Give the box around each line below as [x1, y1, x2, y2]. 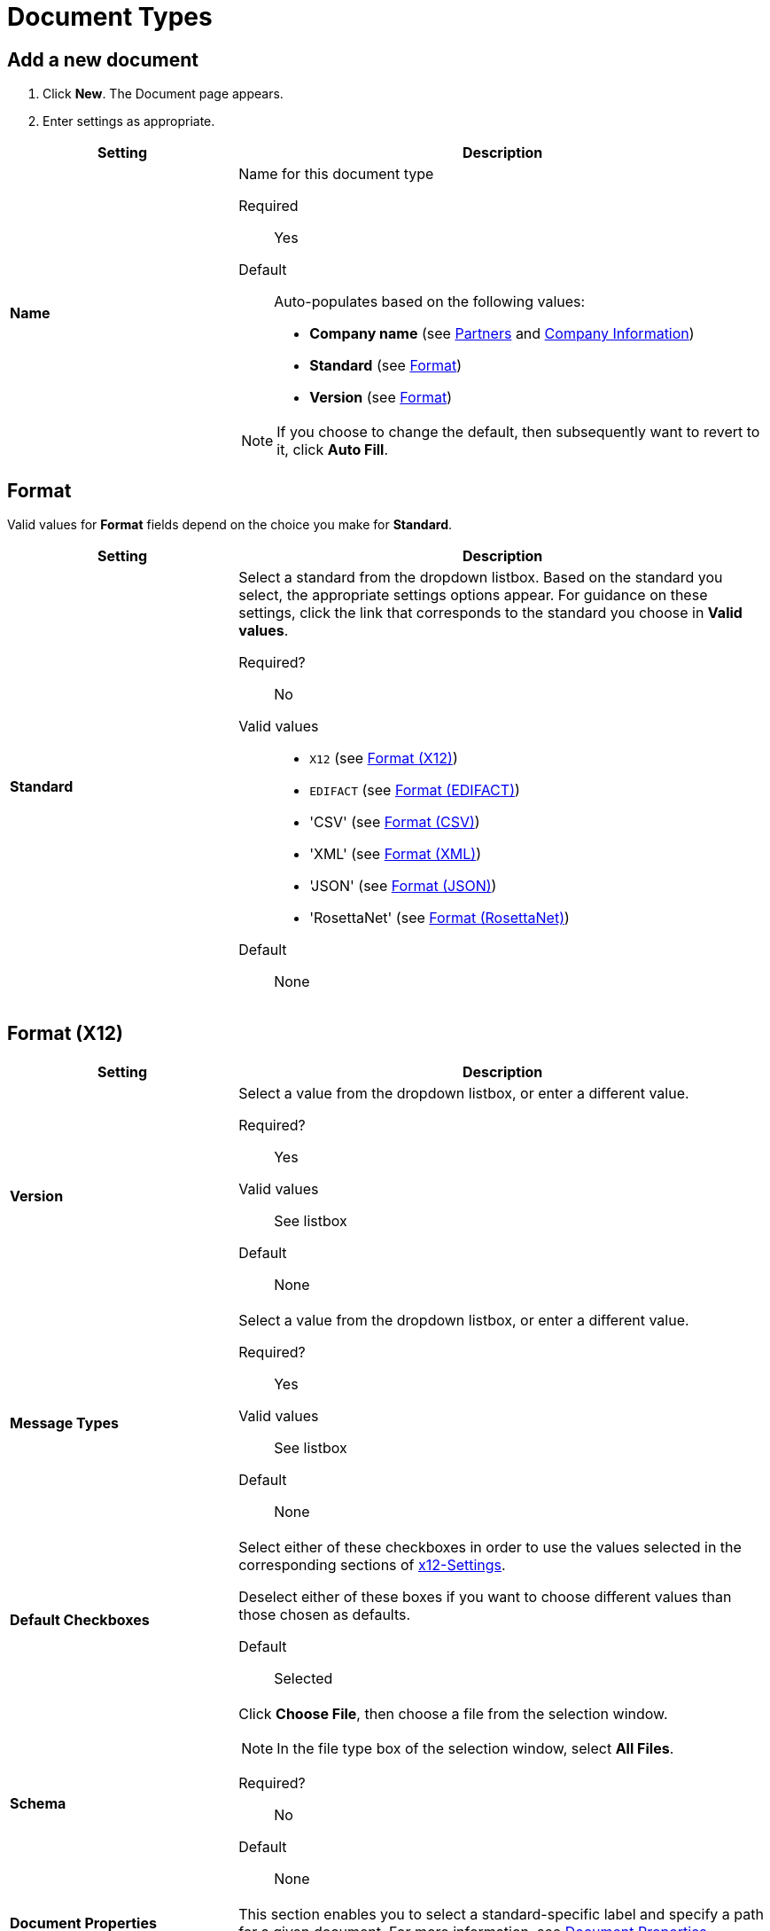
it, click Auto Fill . [276, 441, 388, 459]
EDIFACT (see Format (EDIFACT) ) [309, 781, 520, 800]
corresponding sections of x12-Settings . [238, 1555, 506, 1574]
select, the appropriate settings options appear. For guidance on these [238, 586, 708, 605]
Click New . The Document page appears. [43, 86, 284, 102]
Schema [10, 1794, 66, 1812]
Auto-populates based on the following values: [274, 293, 586, 311]
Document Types [7, 2, 213, 32]
